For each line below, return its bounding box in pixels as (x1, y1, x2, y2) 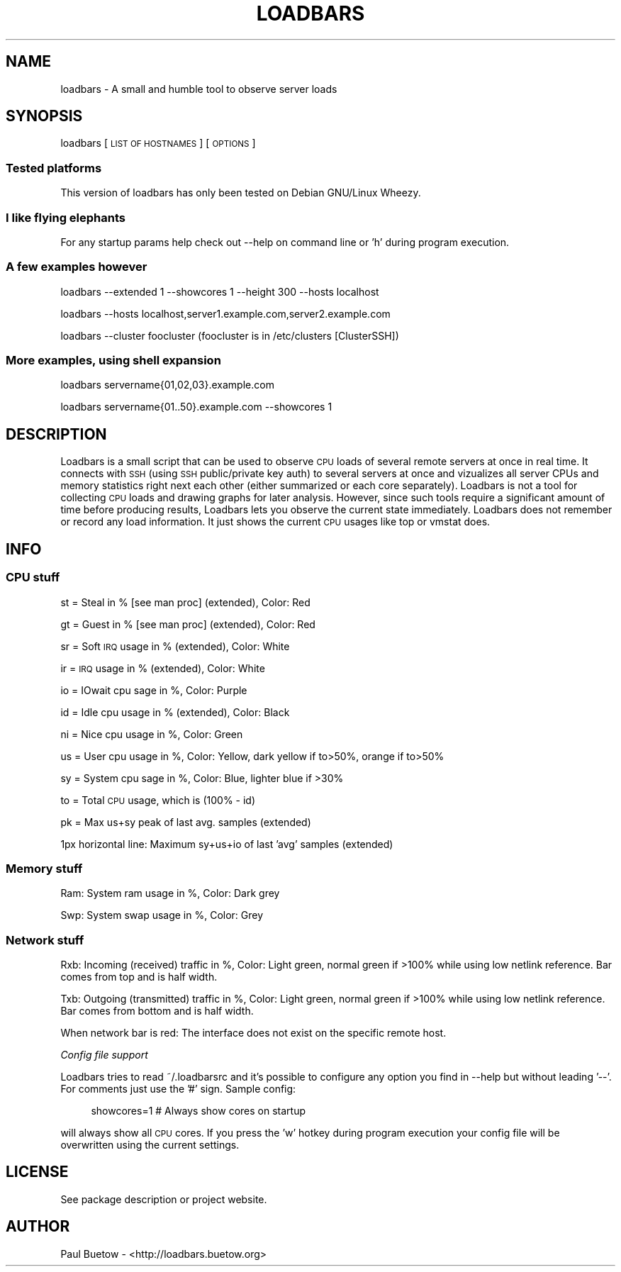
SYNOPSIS (6, 107, 83, 125)
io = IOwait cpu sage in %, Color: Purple (60, 684, 247, 696)
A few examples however (6, 260, 147, 274)
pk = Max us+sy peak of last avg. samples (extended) (60, 815, 311, 828)
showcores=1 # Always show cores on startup (91, 1105, 306, 1117)
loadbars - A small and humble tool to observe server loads (60, 82, 337, 95)
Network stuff (6, 932, 84, 947)
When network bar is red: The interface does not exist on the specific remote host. (60, 1027, 447, 1039)
